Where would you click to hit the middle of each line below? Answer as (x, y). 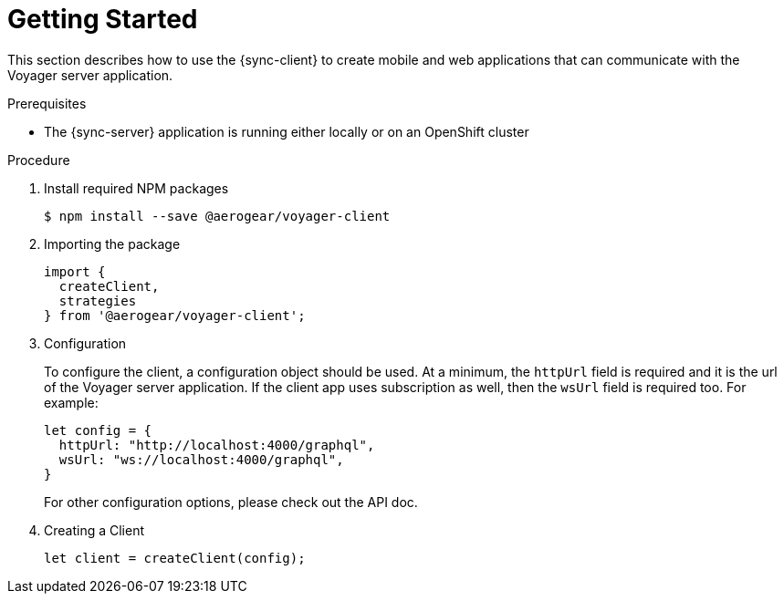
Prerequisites (47, 103)
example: (71, 402)
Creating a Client (94, 530)
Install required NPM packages (136, 188)
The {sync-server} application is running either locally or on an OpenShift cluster (287, 131)
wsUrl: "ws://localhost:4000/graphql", (201, 459)
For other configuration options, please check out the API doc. (231, 502)
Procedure (39, 160)
